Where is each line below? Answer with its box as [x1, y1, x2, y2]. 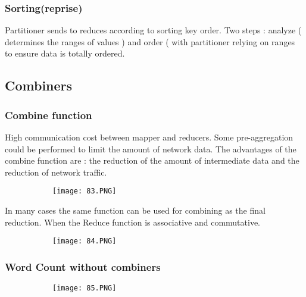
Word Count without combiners [5, 259, 161, 274]
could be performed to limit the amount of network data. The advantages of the [5, 142, 296, 155]
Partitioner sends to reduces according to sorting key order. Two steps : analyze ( [5, 24, 302, 36]
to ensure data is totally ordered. [5, 47, 125, 60]
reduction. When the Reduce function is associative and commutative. [5, 215, 261, 228]
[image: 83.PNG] [52, 187, 117, 196]
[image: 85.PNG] [52, 284, 117, 293]
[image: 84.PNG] [52, 237, 117, 246]
